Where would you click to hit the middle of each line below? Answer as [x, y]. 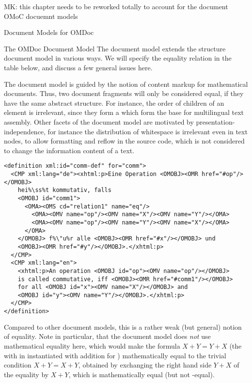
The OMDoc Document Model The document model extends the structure [115, 48]
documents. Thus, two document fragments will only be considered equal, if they [124, 93]
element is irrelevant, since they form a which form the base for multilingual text [124, 112]
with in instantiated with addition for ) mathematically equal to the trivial [115, 355]
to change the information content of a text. [69, 150]
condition [18, 365]
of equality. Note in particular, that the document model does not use [107, 336]
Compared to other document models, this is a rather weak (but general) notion [123, 327]
